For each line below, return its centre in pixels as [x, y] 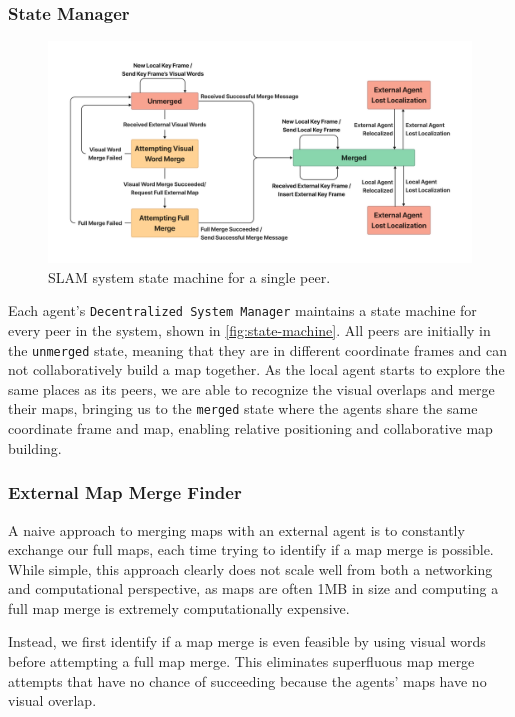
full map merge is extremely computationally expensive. [179, 607]
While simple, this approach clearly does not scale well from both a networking [250, 568]
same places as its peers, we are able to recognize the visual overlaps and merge [251, 388]
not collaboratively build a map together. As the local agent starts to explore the [256, 369]
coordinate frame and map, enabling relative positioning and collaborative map [250, 428]
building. [35, 447]
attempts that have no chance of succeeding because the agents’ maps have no [247, 680]
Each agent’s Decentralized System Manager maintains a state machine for [242, 310]
